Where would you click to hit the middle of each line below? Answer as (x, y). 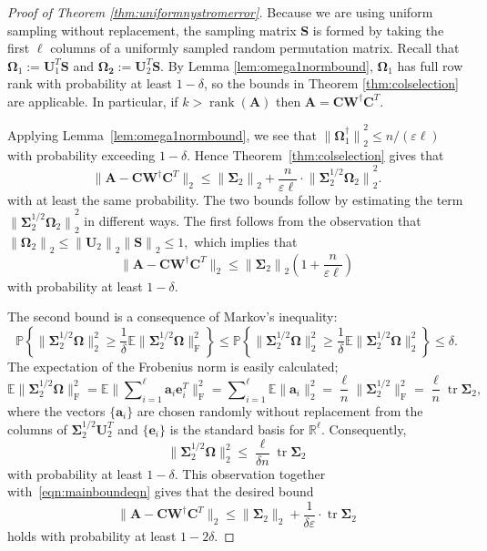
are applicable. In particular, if (93, 101)
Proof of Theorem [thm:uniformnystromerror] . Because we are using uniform (220, 12)
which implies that (246, 241)
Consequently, (368, 429)
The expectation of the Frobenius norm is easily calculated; (173, 366)
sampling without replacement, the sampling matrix (152, 30)
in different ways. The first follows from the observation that (253, 221)
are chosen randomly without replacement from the (280, 410)
